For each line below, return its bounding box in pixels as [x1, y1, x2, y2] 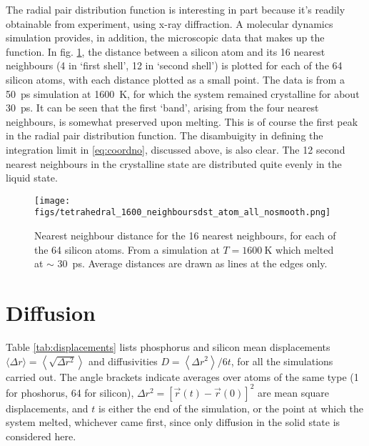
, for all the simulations [231, 353, 333, 368]
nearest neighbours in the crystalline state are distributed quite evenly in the [6, 156, 342, 171]
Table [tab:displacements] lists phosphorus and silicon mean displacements [6, 339, 330, 354]
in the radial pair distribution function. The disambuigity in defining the [6, 128, 323, 143]
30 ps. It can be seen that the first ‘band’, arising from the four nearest [6, 100, 319, 115]
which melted [276, 242, 334, 257]
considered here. [6, 428, 76, 443]
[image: [34, 195, 71, 206]
